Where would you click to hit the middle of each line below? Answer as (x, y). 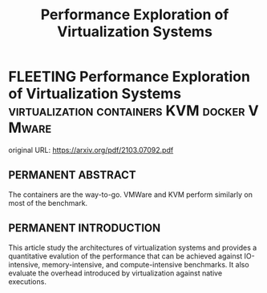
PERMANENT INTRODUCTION (85, 229)
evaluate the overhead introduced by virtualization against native (115, 273)
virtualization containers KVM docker (127, 111)
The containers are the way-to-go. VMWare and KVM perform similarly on (130, 195)
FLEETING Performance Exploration (129, 77)
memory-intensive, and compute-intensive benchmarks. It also (146, 264)
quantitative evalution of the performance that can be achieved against (125, 256)
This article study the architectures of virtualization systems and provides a (133, 247)
